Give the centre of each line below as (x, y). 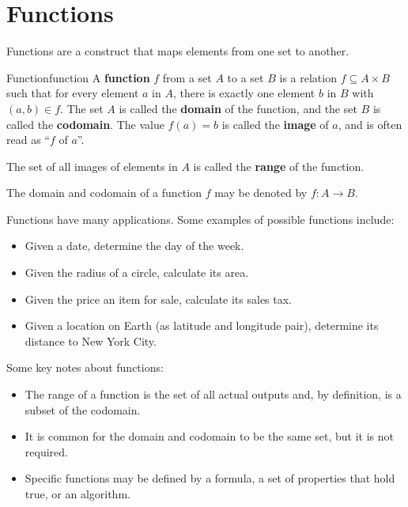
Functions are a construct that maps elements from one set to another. (178, 51)
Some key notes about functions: (85, 367)
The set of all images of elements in (92, 166)
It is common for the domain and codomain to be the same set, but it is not (209, 436)
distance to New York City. (91, 341)
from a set (187, 77)
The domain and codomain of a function (104, 193)
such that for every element (73, 93)
